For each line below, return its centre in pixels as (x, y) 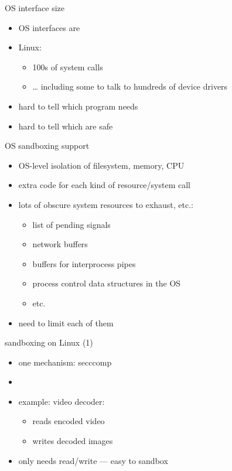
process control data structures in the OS (107, 283)
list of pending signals (71, 224)
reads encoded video (69, 421)
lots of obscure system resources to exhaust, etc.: (106, 204)
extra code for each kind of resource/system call (104, 185)
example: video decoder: (62, 401)
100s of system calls (68, 66)
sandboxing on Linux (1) (49, 342)
